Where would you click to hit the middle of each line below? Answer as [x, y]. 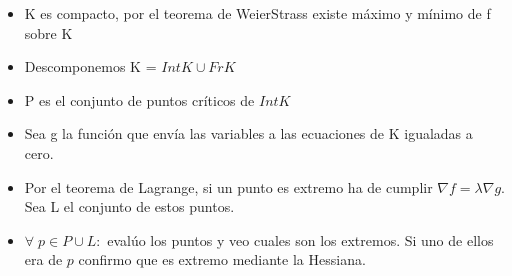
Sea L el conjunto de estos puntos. [129, 206]
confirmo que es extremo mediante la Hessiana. [222, 259]
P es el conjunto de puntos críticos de [139, 99]
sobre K [48, 32]
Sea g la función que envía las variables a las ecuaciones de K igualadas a [248, 133]
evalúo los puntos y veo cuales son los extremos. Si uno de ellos [300, 239]
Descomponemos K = [90, 66]
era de [43, 259]
